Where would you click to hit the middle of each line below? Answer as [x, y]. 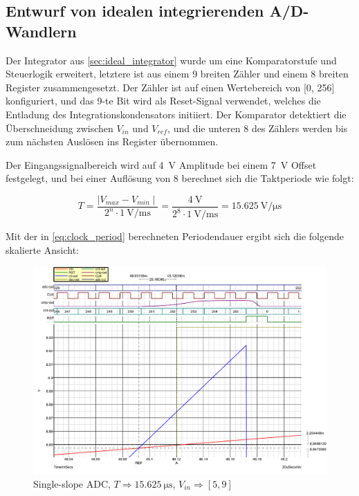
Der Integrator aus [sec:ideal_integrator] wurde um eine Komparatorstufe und [171, 60]
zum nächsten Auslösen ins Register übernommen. [112, 141]
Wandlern [41, 31]
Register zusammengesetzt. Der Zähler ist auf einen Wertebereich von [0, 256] [170, 87]
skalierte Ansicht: [42, 249]
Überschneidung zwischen [59, 128]
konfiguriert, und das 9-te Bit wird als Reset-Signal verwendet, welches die [163, 101]
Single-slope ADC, [72, 483]
